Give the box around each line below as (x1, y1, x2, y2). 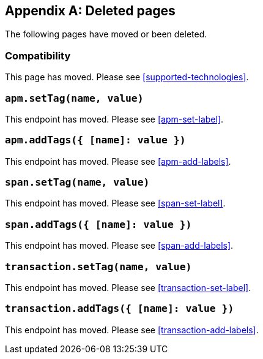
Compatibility (5, 49, 71, 62)
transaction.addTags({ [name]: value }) (5, 303, 234, 315)
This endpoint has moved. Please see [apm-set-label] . (5, 113, 224, 124)
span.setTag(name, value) (5, 176, 150, 189)
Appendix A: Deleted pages (5, 3, 176, 18)
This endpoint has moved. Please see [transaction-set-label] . (5, 282, 251, 293)
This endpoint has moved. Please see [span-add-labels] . (5, 240, 234, 251)
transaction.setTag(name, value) (5, 260, 192, 273)
